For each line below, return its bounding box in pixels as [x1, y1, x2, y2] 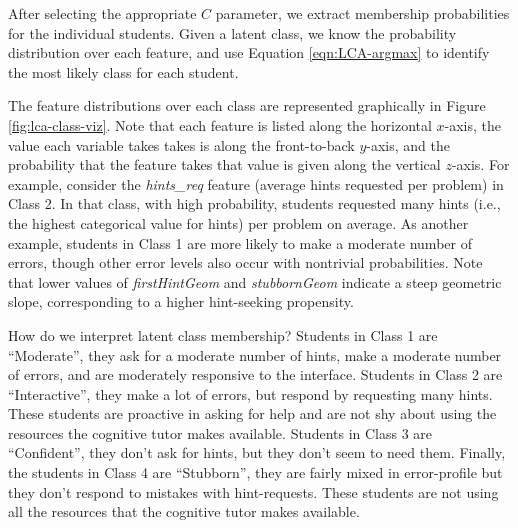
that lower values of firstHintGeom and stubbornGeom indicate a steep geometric [8, 271, 502, 292]
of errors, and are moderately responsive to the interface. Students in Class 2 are [8, 364, 503, 385]
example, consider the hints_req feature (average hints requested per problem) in [8, 173, 504, 194]
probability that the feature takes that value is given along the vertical [8, 154, 441, 175]
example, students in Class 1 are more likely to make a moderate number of [8, 232, 472, 253]
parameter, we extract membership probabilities [215, 3, 510, 23]
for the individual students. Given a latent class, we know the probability [8, 22, 457, 43]
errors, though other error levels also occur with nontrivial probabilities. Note [8, 252, 483, 273]
